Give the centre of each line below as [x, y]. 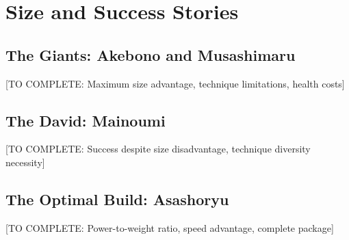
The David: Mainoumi [86, 120]
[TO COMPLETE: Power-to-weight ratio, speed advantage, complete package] [170, 227]
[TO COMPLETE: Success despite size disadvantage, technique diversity [158, 149]
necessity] [25, 162]
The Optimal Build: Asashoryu [117, 199]
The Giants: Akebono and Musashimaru [151, 54]
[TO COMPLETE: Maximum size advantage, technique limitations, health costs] [175, 83]
